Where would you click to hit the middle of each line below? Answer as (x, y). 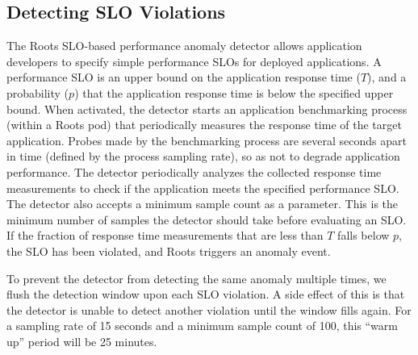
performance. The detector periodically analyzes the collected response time (194, 171)
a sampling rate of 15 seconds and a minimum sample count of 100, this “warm (202, 326)
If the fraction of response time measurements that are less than (165, 235)
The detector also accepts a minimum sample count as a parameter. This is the (203, 204)
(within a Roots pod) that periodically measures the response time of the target (204, 125)
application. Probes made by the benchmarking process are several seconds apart (207, 140)
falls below (364, 235)
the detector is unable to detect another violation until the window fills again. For (209, 309)
